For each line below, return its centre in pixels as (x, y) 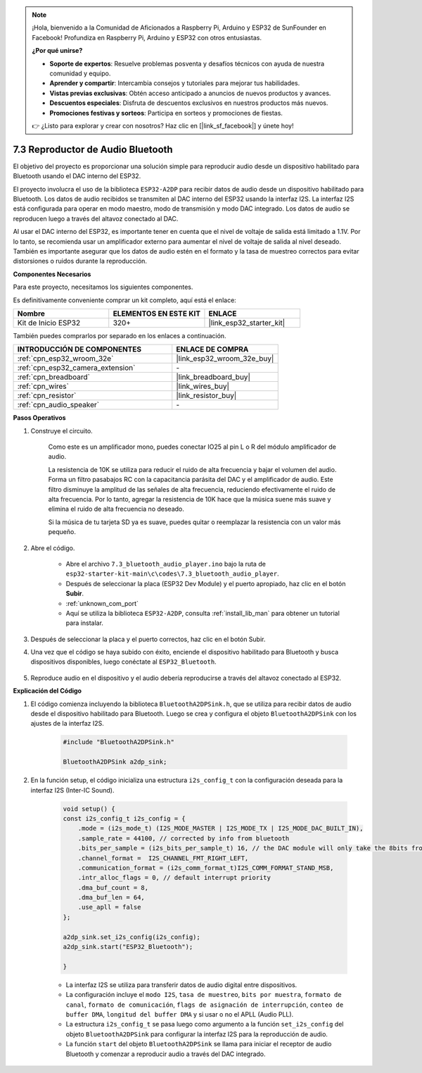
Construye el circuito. (62, 430)
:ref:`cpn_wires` (43, 386)
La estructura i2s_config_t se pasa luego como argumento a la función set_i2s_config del (205, 1024)
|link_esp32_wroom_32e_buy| (225, 359)
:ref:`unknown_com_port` (102, 603)
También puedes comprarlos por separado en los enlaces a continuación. (120, 335)
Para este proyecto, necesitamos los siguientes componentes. (103, 287)
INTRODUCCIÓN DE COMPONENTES (79, 349)
